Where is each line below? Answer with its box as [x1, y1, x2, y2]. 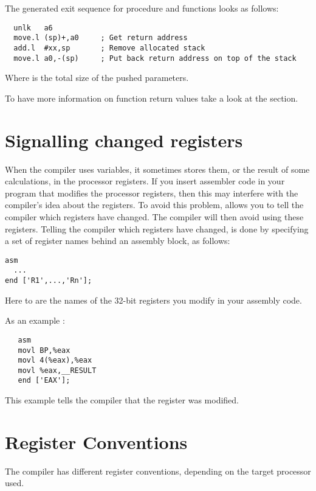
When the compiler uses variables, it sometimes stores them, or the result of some [5, 162, 310, 175]
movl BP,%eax [18, 346, 70, 355]
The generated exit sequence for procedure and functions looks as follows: [5, 2, 279, 14]
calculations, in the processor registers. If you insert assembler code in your [5, 175, 285, 187]
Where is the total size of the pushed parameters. [5, 71, 189, 84]
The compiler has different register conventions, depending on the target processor [5, 464, 311, 477]
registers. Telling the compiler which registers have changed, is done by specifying [5, 222, 309, 235]
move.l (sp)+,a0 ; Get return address [13, 33, 188, 43]
